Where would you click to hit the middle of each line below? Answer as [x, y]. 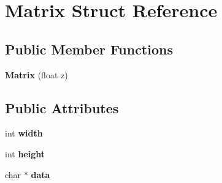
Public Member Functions [89, 49]
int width [24, 133]
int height [25, 153]
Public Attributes [62, 107]
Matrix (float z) [36, 74]
